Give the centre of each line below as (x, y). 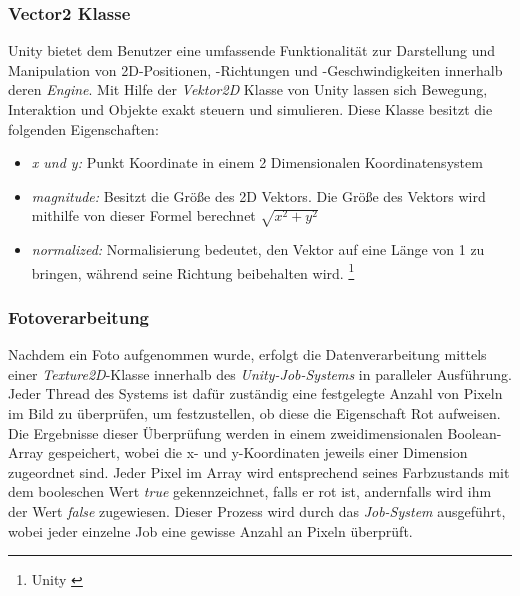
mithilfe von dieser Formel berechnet (143, 215)
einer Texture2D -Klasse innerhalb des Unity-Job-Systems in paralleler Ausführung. (260, 373)
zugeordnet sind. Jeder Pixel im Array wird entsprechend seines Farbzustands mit (259, 471)
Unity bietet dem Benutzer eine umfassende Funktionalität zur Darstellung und (252, 50)
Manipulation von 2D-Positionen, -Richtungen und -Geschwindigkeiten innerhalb (255, 69)
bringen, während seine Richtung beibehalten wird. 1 (193, 271)
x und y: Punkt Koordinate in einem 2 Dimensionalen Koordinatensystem (257, 162)
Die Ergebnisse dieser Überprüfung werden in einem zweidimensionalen (225, 432)
